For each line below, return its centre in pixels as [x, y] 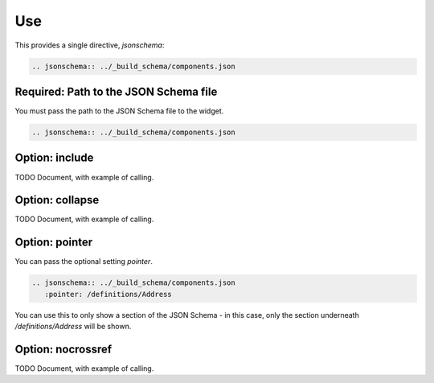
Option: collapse [57, 200]
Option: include [54, 158]
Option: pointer [54, 243]
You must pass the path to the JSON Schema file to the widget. [119, 111]
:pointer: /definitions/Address [108, 294]
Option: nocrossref [63, 349]
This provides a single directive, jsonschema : [90, 45]
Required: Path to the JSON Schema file [116, 91]
